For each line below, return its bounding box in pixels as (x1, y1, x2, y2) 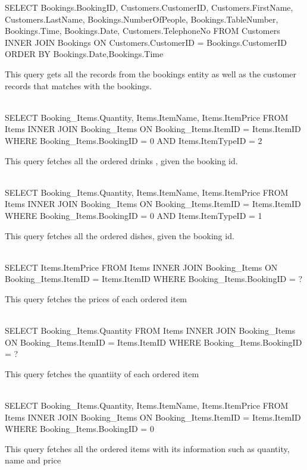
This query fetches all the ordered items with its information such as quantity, (5, 442, 290, 455)
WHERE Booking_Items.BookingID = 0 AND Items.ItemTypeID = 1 (5, 209, 262, 221)
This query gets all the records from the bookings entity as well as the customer (5, 67, 296, 80)
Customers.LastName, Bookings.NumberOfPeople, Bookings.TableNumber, (5, 12, 278, 25)
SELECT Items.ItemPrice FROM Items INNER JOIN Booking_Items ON (5, 261, 278, 273)
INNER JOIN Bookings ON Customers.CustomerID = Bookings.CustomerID (5, 36, 287, 48)
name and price (5, 454, 61, 466)
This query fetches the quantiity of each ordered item (5, 367, 199, 380)
